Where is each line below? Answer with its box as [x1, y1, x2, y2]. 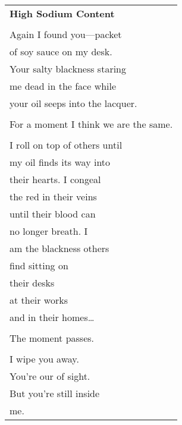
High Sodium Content [10, 7, 115, 20]
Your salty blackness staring [10, 62, 127, 75]
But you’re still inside [10, 386, 100, 400]
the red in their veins [10, 190, 97, 203]
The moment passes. [10, 331, 95, 345]
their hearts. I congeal [10, 172, 101, 186]
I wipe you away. [10, 352, 79, 366]
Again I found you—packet [10, 27, 122, 41]
